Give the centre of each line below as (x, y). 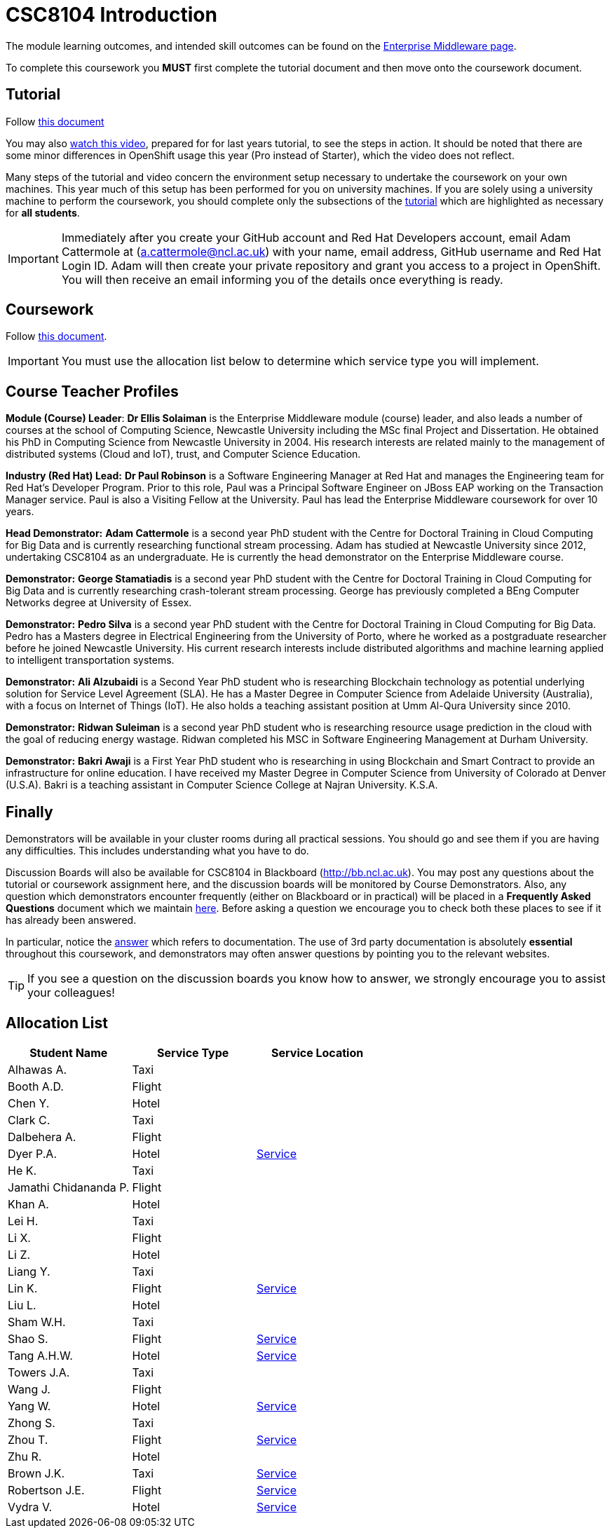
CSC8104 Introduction (111, 15)
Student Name (69, 1052)
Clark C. (29, 1120)
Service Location (318, 1052)
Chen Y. (29, 1103)
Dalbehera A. (42, 1137)
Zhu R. (25, 1456)
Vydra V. (30, 1507)
